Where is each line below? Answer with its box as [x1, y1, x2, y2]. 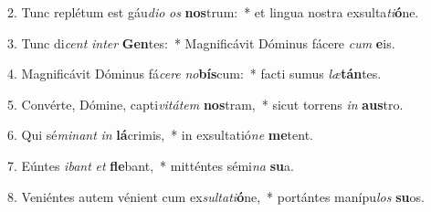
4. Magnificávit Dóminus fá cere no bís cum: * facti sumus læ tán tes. [7, 64, 382, 83]
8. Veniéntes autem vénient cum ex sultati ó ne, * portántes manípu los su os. [7, 186, 425, 206]
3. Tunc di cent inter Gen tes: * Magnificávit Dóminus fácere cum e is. [7, 33, 395, 52]
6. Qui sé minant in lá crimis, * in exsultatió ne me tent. [7, 125, 313, 144]
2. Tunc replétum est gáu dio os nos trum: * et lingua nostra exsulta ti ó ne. [7, 3, 419, 21]
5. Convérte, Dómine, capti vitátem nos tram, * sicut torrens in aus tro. [7, 94, 404, 113]
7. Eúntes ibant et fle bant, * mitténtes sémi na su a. [7, 155, 294, 175]
